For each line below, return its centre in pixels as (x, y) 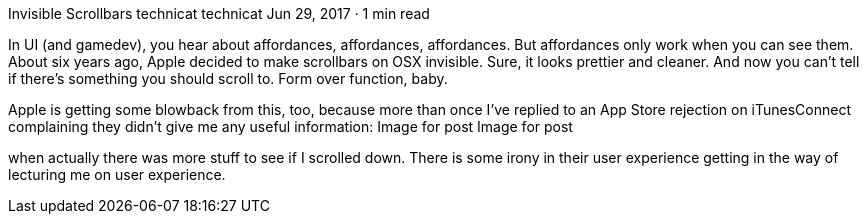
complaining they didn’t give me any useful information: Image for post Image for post (290, 126)
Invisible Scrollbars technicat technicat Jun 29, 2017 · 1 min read (219, 13)
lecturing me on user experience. (117, 174)
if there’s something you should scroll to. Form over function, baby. (228, 78)
